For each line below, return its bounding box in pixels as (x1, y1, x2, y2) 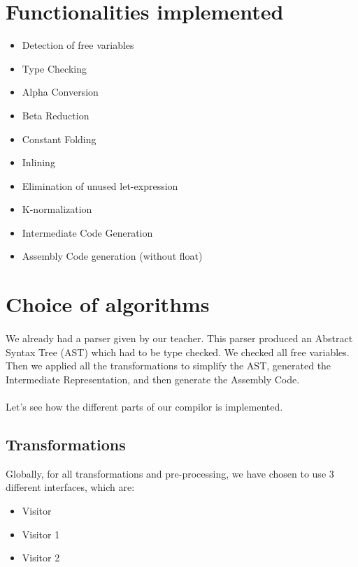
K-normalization (22, 202, 92, 216)
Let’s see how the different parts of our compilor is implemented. (6, 399, 283, 413)
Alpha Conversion (22, 84, 99, 99)
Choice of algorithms (6, 290, 210, 318)
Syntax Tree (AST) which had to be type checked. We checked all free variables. (6, 344, 350, 359)
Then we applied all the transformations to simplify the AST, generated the (6, 358, 331, 373)
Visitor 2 (22, 550, 60, 565)
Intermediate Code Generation (22, 225, 153, 240)
